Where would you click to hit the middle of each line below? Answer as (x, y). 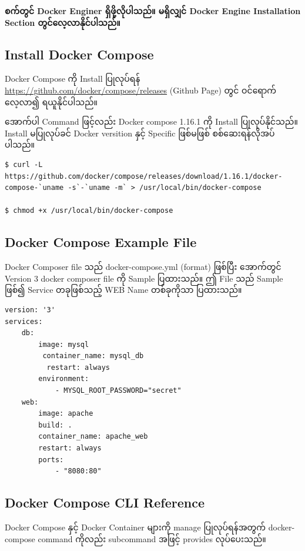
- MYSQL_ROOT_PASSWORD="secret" (118, 391)
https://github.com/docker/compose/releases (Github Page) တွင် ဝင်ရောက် (141, 90)
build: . (55, 425)
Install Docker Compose (79, 54)
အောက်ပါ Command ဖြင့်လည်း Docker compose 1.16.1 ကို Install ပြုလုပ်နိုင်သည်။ (151, 121)
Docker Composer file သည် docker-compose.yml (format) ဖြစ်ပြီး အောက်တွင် (143, 267)
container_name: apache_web (93, 437)
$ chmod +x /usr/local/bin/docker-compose (89, 211)
